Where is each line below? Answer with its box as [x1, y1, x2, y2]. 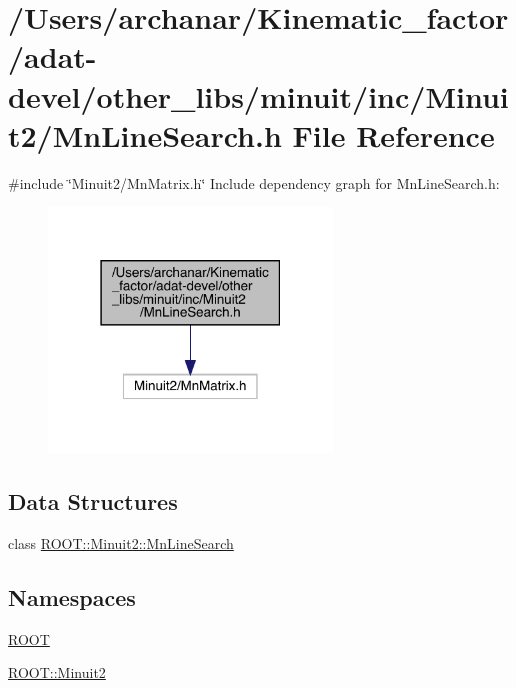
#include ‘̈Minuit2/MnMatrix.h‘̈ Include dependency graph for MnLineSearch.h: [8, 172, 500, 193]
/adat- [8, 36, 97, 77]
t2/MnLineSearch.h [8, 114, 282, 155]
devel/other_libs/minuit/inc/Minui [8, 75, 509, 116]
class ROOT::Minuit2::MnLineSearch [8, 532, 234, 553]
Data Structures [8, 485, 178, 516]
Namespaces [8, 581, 136, 612]
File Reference [292, 114, 495, 155]
